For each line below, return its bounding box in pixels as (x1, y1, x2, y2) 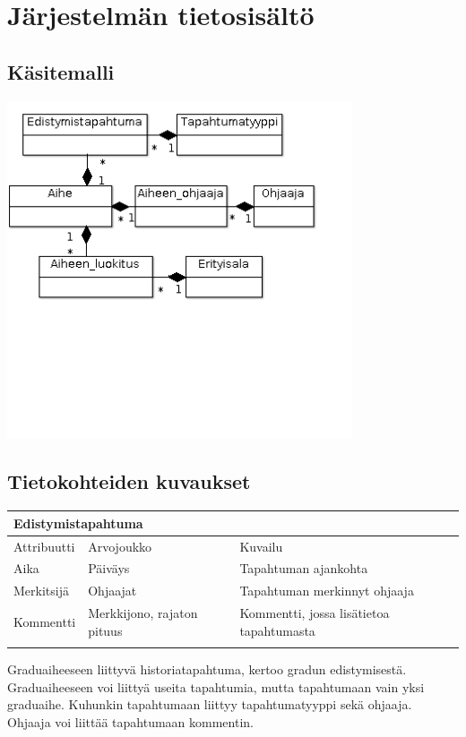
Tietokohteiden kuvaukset (7, 467, 251, 495)
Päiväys (88, 559, 130, 578)
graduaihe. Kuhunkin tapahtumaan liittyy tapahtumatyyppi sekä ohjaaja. (7, 695, 412, 714)
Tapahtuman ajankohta (239, 559, 368, 578)
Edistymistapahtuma (13, 513, 143, 532)
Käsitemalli (7, 57, 115, 85)
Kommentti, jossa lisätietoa (239, 604, 390, 622)
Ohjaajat (88, 581, 137, 600)
